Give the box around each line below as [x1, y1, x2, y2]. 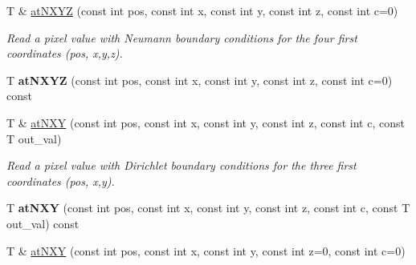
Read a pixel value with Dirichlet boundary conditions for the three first [6, 157, 357, 174]
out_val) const [6, 215, 80, 231]
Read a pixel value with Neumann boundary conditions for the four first [6, 29, 357, 46]
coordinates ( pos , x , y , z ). [6, 45, 123, 62]
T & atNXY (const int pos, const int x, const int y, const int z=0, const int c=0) [6, 242, 406, 259]
